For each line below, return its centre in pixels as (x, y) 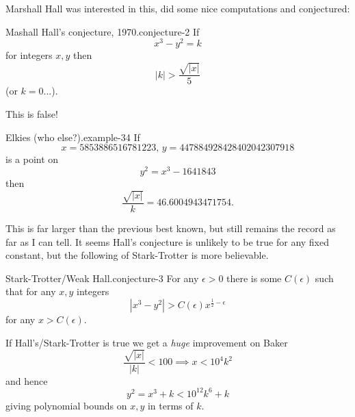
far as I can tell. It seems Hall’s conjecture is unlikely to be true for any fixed (168, 241)
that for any (31, 291)
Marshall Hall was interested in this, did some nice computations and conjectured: (178, 8)
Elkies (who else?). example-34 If (73, 137)
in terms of (170, 405)
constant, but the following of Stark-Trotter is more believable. (137, 255)
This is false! (32, 114)
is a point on (32, 159)
